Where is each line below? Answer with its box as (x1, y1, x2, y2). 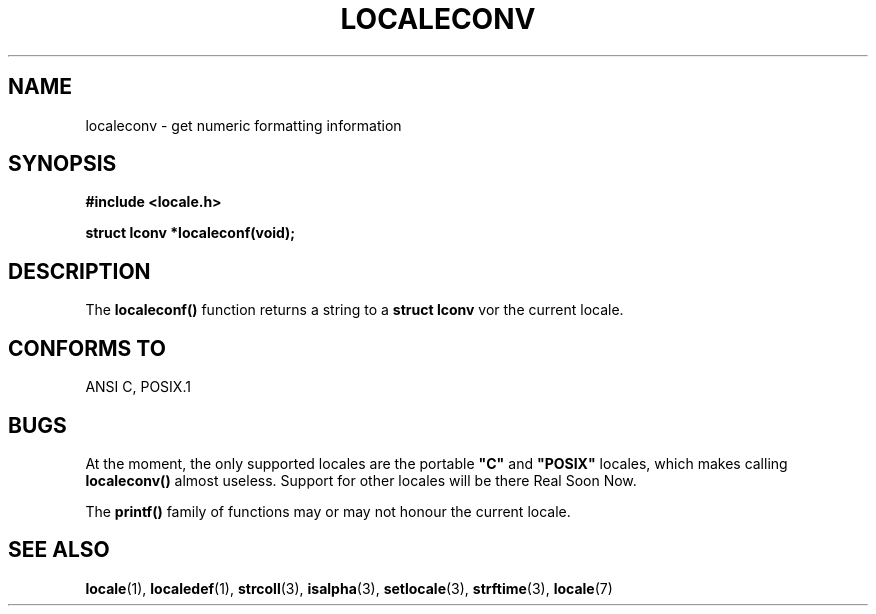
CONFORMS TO (8, 335, 166, 361)
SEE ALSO (8, 537, 110, 563)
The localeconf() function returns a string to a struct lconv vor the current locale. (85, 301, 624, 319)
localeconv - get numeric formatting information (85, 116, 402, 134)
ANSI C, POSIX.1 (85, 378, 191, 396)
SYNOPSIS (8, 151, 117, 177)
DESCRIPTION (8, 258, 151, 284)
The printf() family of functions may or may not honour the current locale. (85, 502, 571, 520)
